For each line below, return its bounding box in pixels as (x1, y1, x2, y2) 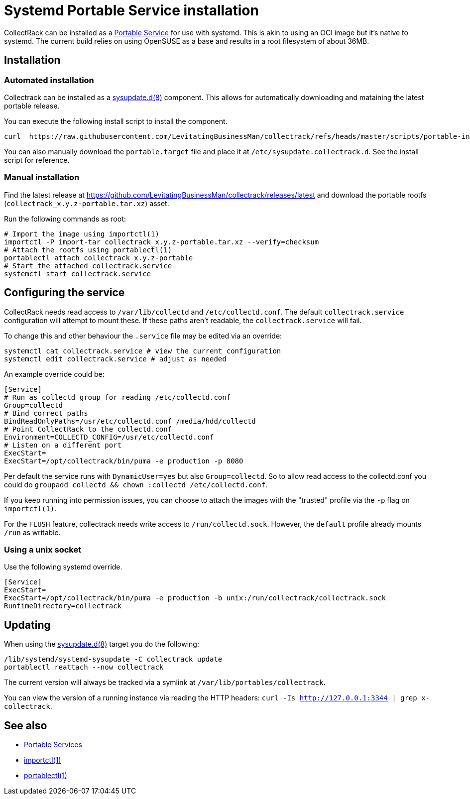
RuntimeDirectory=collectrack (4, 602, 122, 610)
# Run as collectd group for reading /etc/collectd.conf (4, 393, 231, 401)
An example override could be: (4, 369, 105, 378)
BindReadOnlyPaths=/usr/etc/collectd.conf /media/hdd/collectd (4, 417, 256, 425)
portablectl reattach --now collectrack (4, 663, 164, 672)
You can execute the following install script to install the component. (4, 116, 228, 125)
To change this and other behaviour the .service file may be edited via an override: (4, 331, 282, 340)
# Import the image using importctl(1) (4, 229, 159, 238)
